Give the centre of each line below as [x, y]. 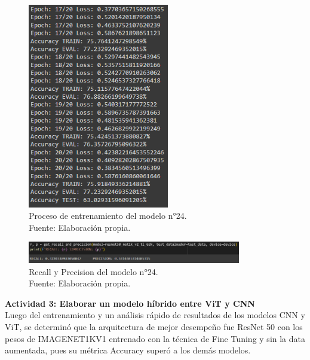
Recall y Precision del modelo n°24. [93, 271]
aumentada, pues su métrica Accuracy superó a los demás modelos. [128, 350]
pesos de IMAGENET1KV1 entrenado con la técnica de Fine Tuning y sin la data [155, 338]
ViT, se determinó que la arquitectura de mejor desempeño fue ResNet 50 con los [154, 327]
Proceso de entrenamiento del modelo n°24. [108, 216]
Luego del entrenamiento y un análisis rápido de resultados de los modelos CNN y [155, 315]
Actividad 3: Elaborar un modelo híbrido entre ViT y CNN [130, 303]
